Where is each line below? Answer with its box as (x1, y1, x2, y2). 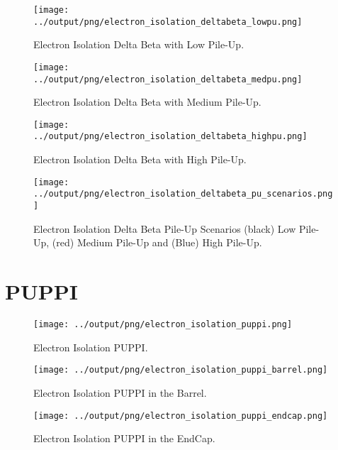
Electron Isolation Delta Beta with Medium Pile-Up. (33, 94, 261, 109)
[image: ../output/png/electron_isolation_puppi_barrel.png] (33, 365, 328, 375)
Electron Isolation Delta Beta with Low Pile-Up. (33, 37, 244, 52)
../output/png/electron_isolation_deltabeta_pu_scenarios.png (33, 189, 333, 199)
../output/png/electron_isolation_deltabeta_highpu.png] (33, 131, 308, 142)
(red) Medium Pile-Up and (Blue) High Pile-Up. (52, 235, 262, 250)
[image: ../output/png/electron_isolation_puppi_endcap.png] (33, 410, 328, 421)
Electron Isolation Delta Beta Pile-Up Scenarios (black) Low (33, 221, 296, 236)
